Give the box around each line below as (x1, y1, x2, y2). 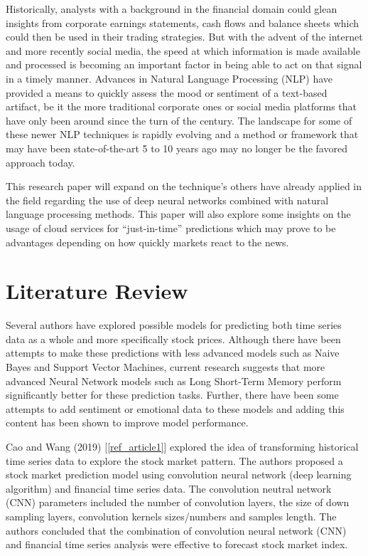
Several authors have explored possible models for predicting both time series (6, 318, 342, 332)
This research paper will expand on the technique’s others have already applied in (6, 179, 362, 194)
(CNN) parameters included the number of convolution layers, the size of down (6, 495, 350, 510)
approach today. (6, 154, 75, 169)
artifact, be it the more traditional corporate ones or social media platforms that (6, 99, 357, 114)
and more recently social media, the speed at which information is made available (6, 43, 360, 58)
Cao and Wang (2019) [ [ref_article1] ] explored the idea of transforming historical (6, 439, 359, 453)
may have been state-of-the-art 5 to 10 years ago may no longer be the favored (6, 140, 347, 155)
